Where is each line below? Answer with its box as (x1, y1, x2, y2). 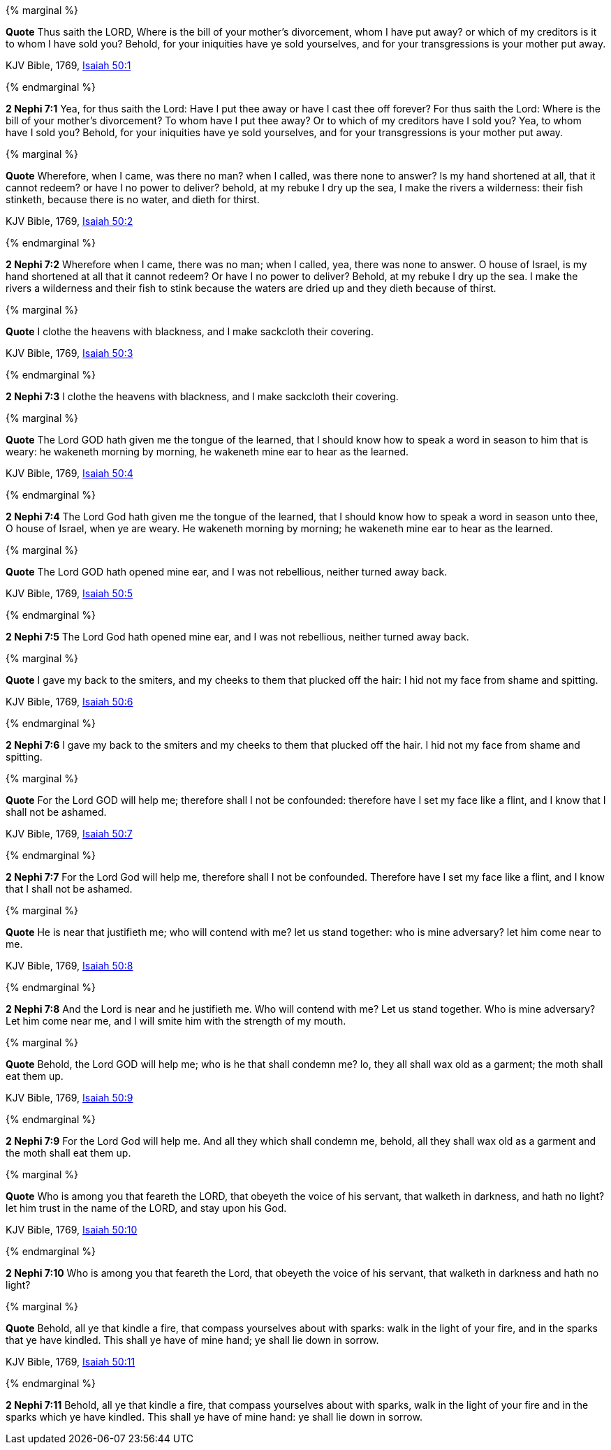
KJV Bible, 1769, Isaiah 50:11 (6, 1356, 135, 1368)
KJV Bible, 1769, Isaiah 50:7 (6, 828, 133, 840)
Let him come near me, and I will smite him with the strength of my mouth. (6, 1015, 346, 1027)
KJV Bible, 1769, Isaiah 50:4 (6, 467, 133, 479)
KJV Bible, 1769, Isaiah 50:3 (6, 347, 133, 359)
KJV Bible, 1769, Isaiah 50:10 (6, 1224, 138, 1236)
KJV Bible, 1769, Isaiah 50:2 (6, 215, 133, 227)
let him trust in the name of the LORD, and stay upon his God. (6, 1202, 287, 1214)
